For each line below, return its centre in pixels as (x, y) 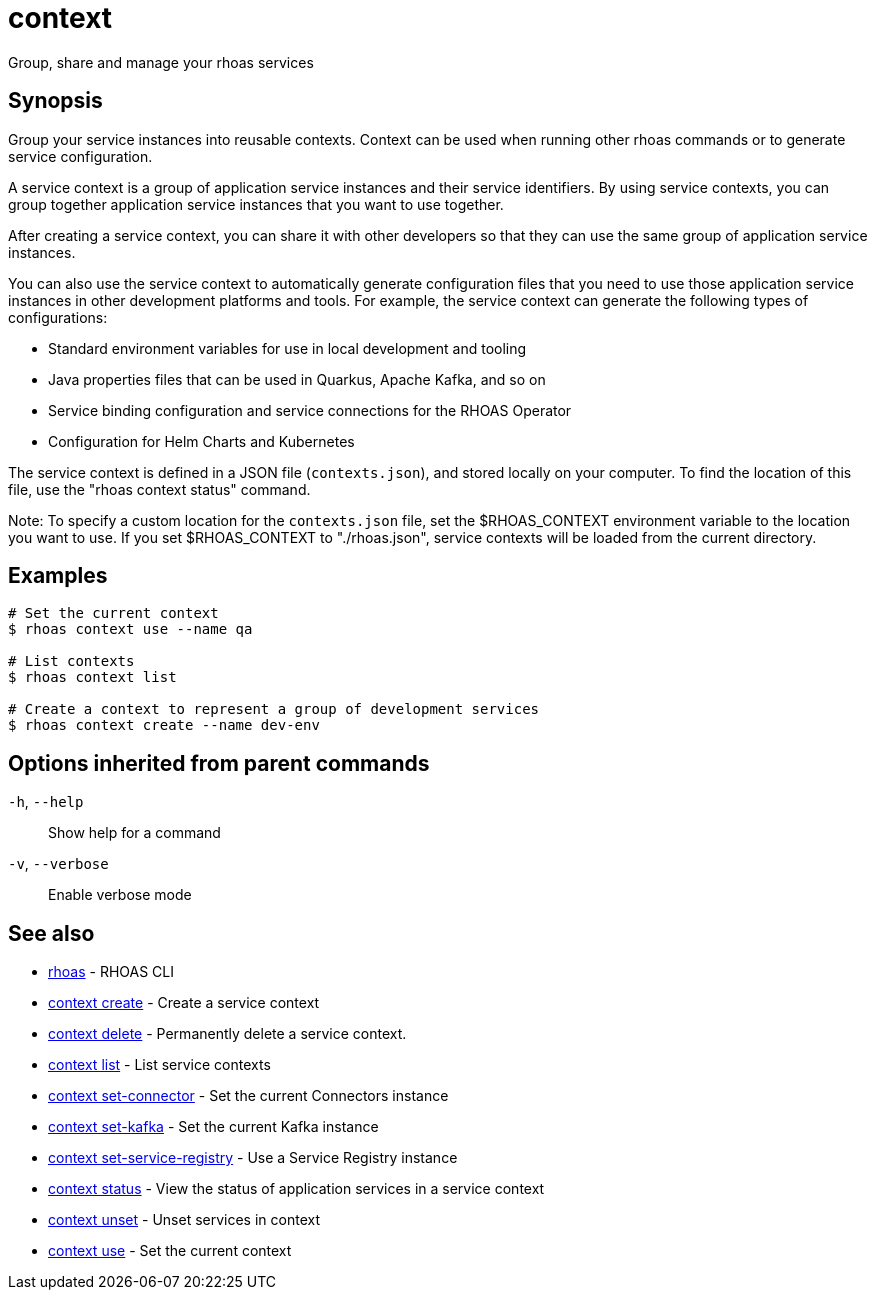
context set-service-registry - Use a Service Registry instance (253, 1158)
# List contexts (71, 661)
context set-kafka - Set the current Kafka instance (213, 1127)
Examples (58, 576)
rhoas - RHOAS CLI (111, 972)
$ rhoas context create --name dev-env (164, 725)
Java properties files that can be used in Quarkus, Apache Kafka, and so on (297, 379)
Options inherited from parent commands (219, 763)
